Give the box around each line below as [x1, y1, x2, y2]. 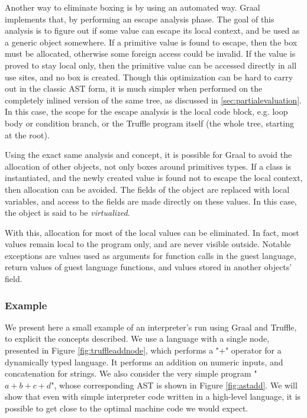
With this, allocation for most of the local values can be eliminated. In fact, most [5, 226, 299, 238]
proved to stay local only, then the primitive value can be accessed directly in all [5, 59, 297, 71]
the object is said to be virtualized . [5, 206, 130, 219]
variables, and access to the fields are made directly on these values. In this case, [5, 195, 297, 207]
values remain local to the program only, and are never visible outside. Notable [5, 238, 291, 250]
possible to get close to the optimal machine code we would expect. [5, 402, 248, 414]
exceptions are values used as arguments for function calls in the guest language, [5, 249, 296, 261]
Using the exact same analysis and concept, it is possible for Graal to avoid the [5, 148, 292, 161]
